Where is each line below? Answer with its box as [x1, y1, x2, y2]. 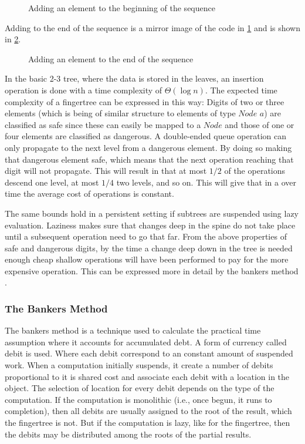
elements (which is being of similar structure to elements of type [5, 107, 236, 119]
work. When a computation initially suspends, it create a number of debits [5, 359, 273, 371]
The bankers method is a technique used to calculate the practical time [5, 324, 261, 337]
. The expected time [205, 83, 277, 96]
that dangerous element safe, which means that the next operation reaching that [5, 153, 294, 165]
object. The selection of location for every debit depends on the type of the [5, 382, 274, 394]
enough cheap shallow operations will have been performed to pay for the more [5, 253, 289, 265]
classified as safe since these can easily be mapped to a [5, 118, 201, 130]
